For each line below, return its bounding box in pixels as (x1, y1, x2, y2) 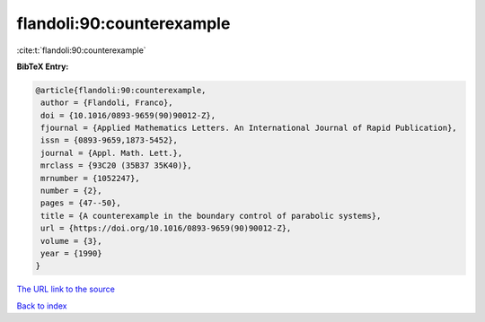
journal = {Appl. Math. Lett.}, (40, 148, 183, 158)
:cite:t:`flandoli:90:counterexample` (16, 45, 147, 56)
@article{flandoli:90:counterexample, (35, 85, 207, 95)
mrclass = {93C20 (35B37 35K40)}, (40, 161, 192, 170)
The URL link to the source (16, 283, 116, 295)
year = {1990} (40, 248, 102, 258)
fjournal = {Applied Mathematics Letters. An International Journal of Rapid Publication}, (40, 123, 457, 134)
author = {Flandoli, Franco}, (40, 98, 174, 108)
